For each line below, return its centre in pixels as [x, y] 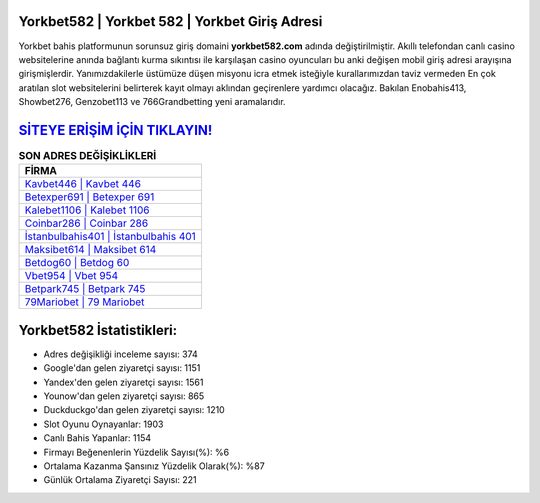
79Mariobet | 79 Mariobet [84, 302]
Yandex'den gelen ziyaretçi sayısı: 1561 [123, 382]
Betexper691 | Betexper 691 [89, 197]
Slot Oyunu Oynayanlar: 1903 [103, 424]
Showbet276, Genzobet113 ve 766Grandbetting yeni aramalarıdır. [152, 102]
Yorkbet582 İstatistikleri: [98, 330]
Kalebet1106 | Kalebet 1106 [87, 210]
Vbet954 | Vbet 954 [71, 276]
